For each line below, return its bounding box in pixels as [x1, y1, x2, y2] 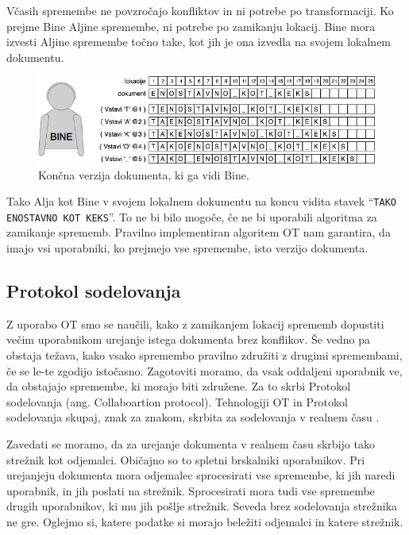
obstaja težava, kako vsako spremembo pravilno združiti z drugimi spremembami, [6, 347, 403, 364]
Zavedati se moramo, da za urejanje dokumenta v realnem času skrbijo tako [6, 436, 375, 452]
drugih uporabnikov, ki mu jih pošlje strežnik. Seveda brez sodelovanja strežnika [6, 498, 398, 514]
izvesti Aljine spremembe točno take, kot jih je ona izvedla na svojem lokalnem [6, 33, 392, 50]
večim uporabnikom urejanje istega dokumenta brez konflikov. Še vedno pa [6, 331, 370, 348]
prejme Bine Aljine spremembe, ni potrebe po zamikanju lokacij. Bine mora [6, 17, 376, 34]
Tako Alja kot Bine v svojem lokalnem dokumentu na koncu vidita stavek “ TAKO [6, 193, 396, 210]
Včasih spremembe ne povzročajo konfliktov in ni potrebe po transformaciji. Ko [6, 2, 394, 18]
